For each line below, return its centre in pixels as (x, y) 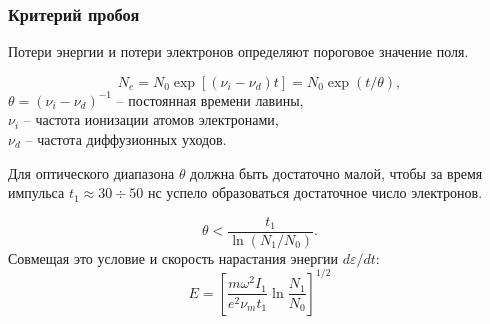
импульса (36, 192)
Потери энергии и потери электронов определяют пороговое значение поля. (238, 51)
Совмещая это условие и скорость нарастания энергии (173, 257)
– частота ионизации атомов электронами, (151, 119)
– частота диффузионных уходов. (126, 139)
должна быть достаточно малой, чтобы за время (336, 172)
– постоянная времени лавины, (210, 99)
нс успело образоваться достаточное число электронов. (315, 192)
